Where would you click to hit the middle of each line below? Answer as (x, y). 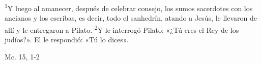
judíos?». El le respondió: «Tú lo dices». (67, 40)
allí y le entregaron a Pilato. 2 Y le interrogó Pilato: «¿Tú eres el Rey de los (122, 29)
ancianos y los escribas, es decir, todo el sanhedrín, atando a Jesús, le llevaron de (131, 18)
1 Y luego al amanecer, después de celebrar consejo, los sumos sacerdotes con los (129, 7)
